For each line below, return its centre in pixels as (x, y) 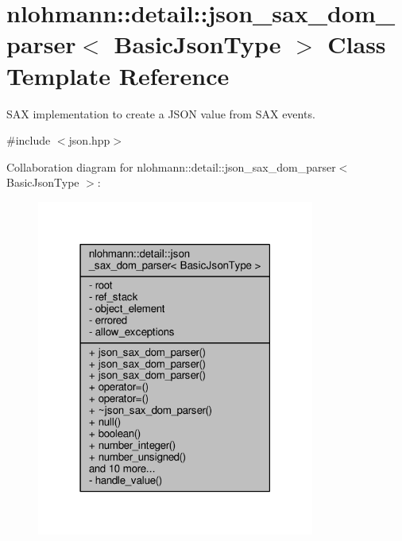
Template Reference (118, 75)
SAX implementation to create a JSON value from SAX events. (161, 113)
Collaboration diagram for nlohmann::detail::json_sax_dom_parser (171, 166)
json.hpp (89, 140)
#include (29, 140)
